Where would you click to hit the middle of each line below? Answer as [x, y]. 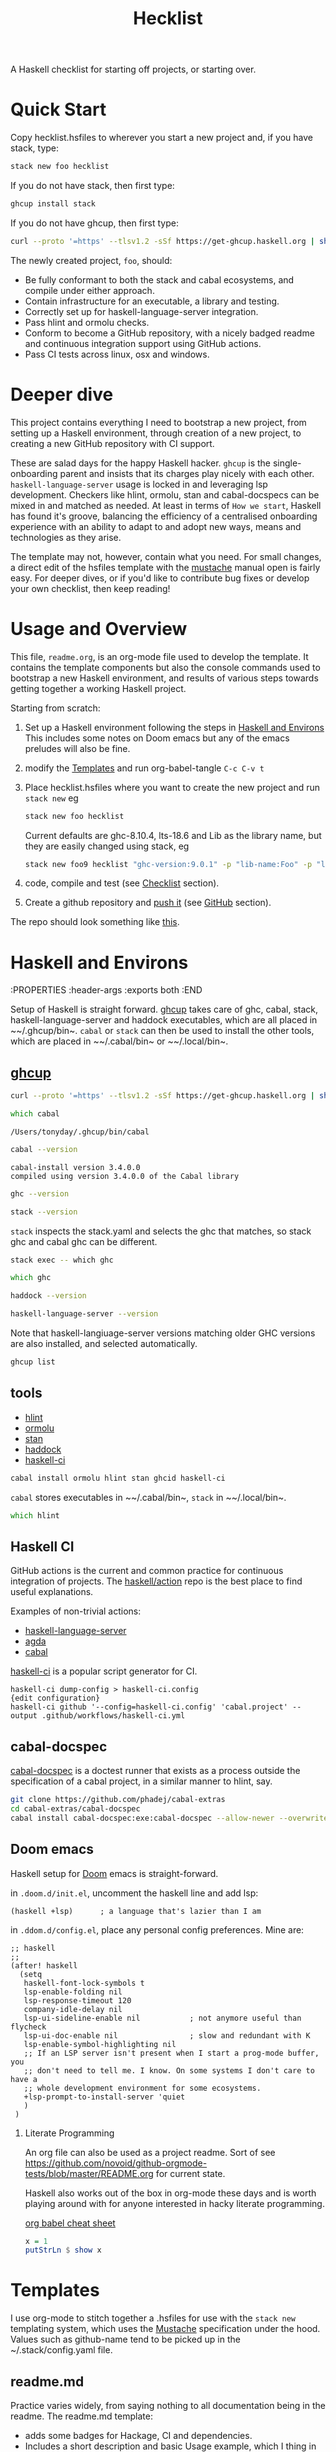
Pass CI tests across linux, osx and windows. [117, 354]
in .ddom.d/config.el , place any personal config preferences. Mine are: [157, 1929]
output [24, 1716]
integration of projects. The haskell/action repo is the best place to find [156, 1581]
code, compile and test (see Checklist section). [122, 883]
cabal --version [44, 1149]
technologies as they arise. [66, 537]
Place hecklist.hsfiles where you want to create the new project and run [172, 787]
